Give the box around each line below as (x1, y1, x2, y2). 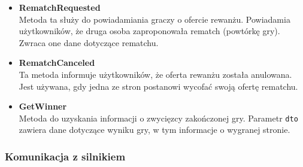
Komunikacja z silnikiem (5, 148, 126, 163)
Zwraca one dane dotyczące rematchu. (19, 36, 159, 48)
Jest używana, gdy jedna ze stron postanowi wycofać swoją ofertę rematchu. (19, 80, 298, 92)
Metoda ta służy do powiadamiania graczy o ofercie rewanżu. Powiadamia (19, 13, 290, 25)
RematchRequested (19, 1, 101, 13)
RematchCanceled (19, 56, 95, 69)
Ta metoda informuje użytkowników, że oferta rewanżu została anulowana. (19, 68, 292, 80)
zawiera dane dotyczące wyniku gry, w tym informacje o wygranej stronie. (19, 123, 290, 136)
